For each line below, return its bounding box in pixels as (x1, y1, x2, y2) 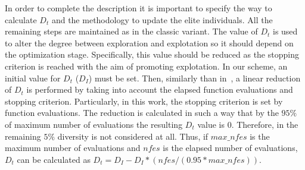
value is (197, 118, 225, 130)
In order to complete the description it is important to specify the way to (5, 2, 272, 14)
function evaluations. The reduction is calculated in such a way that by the (5, 106, 279, 119)
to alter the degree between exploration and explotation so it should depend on (5, 36, 294, 49)
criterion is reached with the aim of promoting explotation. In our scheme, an (5, 59, 288, 72)
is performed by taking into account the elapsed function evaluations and (26, 83, 293, 96)
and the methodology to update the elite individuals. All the (51, 13, 273, 26)
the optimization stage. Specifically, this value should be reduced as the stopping (5, 48, 299, 61)
